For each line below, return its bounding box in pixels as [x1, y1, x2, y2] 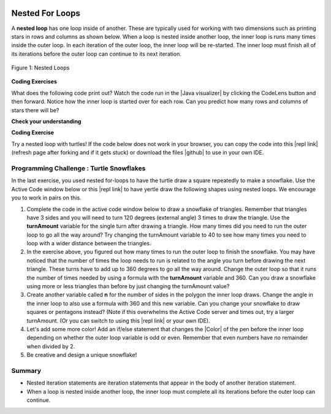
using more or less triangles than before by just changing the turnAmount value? [26, 283, 230, 290]
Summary [11, 366, 42, 375]
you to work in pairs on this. [11, 194, 82, 202]
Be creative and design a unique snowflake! [26, 351, 137, 359]
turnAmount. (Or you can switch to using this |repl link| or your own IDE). [26, 316, 210, 324]
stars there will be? [11, 106, 59, 113]
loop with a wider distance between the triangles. [26, 240, 151, 247]
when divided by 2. [26, 342, 75, 350]
